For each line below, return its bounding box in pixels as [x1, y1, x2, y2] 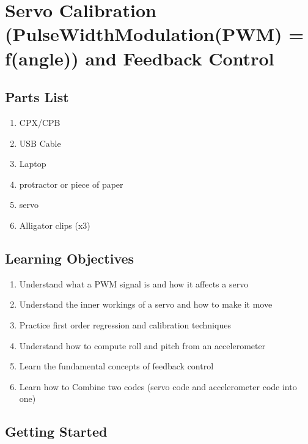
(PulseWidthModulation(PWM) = [5, 21, 304, 46]
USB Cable [19, 136, 61, 149]
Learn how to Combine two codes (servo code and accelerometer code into [19, 380, 297, 393]
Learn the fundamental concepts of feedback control [19, 360, 214, 372]
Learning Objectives [5, 248, 134, 267]
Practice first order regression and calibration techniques [19, 318, 231, 331]
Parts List [5, 87, 69, 106]
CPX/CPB [19, 116, 61, 128]
